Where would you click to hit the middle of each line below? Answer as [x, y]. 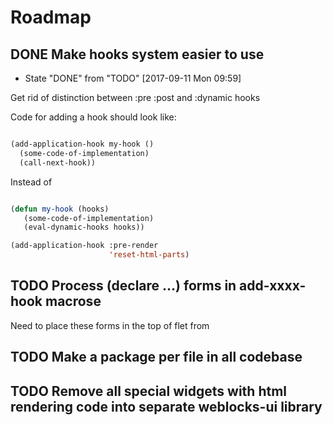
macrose [73, 301]
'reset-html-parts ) [149, 255]
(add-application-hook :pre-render [84, 246]
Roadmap [51, 17]
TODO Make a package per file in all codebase [156, 357]
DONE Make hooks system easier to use [137, 54]
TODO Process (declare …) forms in [123, 286]
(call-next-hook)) [58, 162]
